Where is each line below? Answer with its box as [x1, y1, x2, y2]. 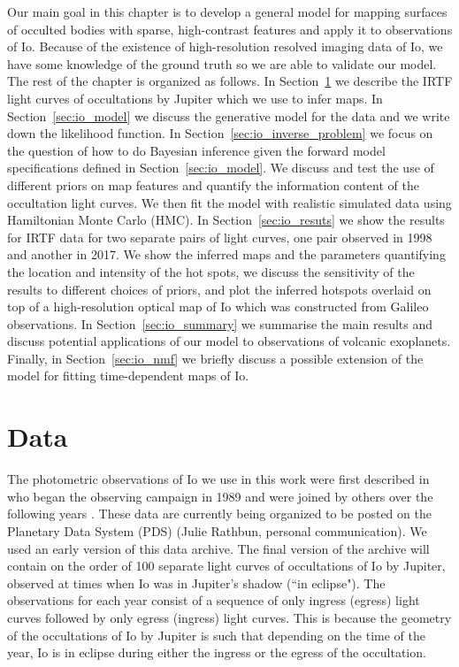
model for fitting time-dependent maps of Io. [7, 366, 249, 385]
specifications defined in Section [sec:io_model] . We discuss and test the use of [7, 158, 434, 177]
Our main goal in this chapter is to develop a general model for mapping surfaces [7, 3, 448, 20]
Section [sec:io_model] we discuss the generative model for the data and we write [7, 106, 450, 125]
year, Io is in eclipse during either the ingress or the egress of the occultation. [7, 643, 426, 662]
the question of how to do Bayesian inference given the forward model [7, 141, 386, 159]
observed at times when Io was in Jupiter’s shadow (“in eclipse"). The [7, 573, 386, 592]
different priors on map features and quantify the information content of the [7, 175, 419, 194]
